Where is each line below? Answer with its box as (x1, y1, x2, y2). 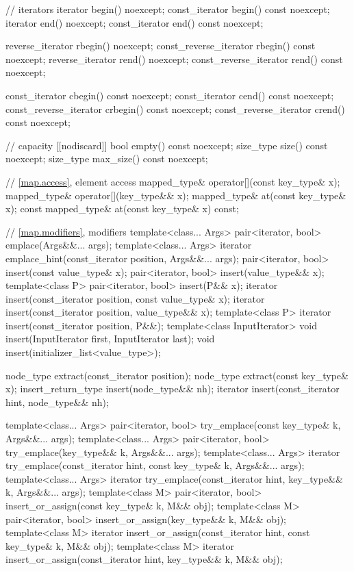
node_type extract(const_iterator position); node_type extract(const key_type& (5, 368, 349, 382)
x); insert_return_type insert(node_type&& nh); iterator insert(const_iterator (5, 381, 340, 396)
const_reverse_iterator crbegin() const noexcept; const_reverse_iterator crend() (5, 101, 345, 116)
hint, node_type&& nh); (5, 394, 109, 409)
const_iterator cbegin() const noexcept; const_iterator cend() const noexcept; (5, 88, 334, 102)
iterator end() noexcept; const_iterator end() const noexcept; (5, 15, 264, 29)
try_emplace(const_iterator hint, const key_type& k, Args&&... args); (5, 458, 305, 472)
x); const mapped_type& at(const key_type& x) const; (5, 201, 239, 216)
